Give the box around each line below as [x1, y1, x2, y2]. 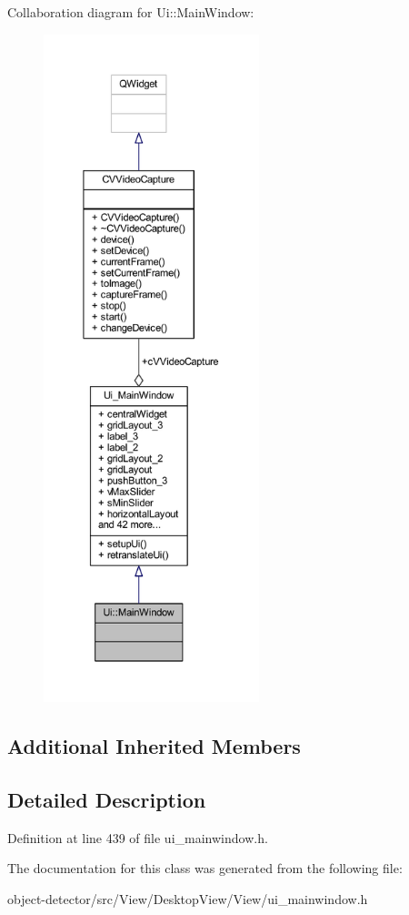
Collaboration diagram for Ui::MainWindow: [7, 3, 254, 21]
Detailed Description [7, 785, 206, 813]
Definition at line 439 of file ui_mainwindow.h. [7, 828, 268, 847]
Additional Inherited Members [7, 731, 301, 759]
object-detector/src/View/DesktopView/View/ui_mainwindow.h [7, 889, 368, 908]
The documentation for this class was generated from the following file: [7, 859, 403, 878]
